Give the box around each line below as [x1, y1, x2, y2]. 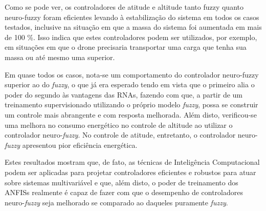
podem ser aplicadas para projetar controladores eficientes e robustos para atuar [5, 166, 256, 177]
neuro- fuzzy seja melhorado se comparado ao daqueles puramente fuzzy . [5, 197, 228, 207]
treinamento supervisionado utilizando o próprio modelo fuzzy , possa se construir [5, 99, 258, 110]
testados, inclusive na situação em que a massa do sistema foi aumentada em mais [5, 22, 262, 32]
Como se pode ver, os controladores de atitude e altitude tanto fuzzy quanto [5, 2, 243, 12]
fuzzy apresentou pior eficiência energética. [5, 139, 138, 150]
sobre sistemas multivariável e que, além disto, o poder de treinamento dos [5, 177, 238, 187]
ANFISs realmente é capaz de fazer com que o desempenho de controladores [5, 187, 243, 198]
